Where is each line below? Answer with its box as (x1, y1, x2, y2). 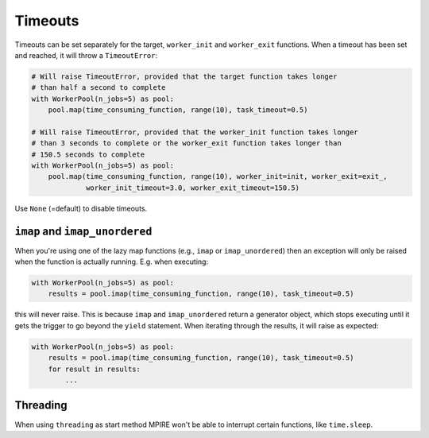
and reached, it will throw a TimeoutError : (14, 50, 158, 60)
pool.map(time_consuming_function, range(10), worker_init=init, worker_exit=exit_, (48, 172, 388, 181)
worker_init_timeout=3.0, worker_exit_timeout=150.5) (86, 183, 300, 192)
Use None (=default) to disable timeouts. (14, 203, 147, 213)
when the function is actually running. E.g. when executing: (14, 257, 209, 266)
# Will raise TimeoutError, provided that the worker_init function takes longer (31, 127, 359, 137)
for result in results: (48, 364, 141, 374)
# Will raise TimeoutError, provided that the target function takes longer (31, 72, 338, 81)
